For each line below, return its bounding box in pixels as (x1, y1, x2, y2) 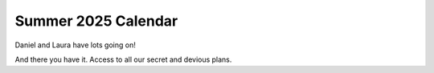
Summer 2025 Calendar (14, 12, 178, 30)
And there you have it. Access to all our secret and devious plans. (14, 55, 232, 64)
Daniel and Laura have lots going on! (14, 40, 136, 50)
